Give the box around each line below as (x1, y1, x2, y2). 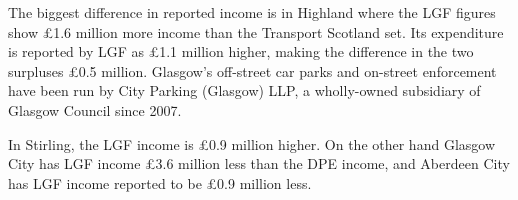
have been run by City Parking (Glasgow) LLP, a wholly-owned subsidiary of (8, 80, 481, 101)
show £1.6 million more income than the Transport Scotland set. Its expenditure (8, 21, 504, 42)
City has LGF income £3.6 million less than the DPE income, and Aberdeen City (8, 153, 510, 174)
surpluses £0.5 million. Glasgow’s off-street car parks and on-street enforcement (8, 60, 497, 81)
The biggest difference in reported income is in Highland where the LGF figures (8, 2, 496, 22)
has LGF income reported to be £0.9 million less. (8, 172, 312, 193)
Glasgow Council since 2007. (8, 99, 182, 120)
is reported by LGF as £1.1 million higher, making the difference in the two (8, 41, 474, 62)
